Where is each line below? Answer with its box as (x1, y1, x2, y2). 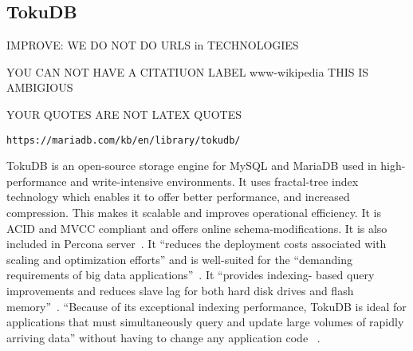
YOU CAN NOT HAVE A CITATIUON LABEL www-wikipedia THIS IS (6, 63, 369, 80)
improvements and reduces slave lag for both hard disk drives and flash (6, 282, 354, 298)
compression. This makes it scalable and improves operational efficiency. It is (6, 204, 381, 221)
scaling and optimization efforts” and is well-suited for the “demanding (6, 250, 352, 267)
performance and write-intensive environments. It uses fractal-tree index (6, 172, 359, 189)
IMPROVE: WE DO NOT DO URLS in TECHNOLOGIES (6, 37, 299, 53)
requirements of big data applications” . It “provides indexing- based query (6, 266, 375, 283)
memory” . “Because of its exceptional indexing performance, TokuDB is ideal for (6, 298, 407, 314)
